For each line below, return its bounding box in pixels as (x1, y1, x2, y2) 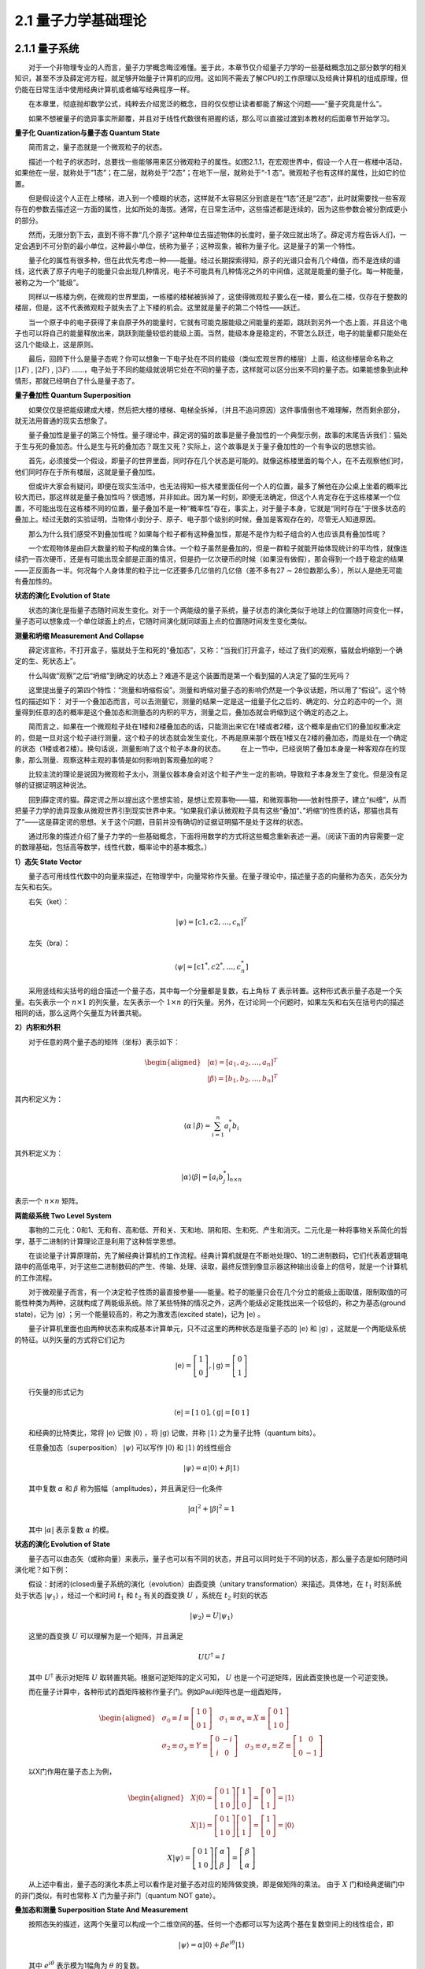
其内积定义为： (14, 1094, 63, 1103)
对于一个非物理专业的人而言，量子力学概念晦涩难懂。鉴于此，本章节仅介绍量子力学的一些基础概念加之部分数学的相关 (28, 63, 408, 72)
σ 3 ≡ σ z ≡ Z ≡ (245, 1741, 292, 1752)
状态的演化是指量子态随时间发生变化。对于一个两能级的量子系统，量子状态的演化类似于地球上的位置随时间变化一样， (28, 605, 408, 614)
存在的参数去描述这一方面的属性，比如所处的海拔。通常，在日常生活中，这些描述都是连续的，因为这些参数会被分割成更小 (14, 205, 408, 214)
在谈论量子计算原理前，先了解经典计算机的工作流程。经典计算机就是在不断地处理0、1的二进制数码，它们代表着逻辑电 (28, 1251, 408, 1260)
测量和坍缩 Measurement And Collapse (14, 631, 145, 640)
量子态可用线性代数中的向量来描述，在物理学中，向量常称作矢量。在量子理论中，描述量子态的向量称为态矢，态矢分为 (28, 871, 408, 881)
